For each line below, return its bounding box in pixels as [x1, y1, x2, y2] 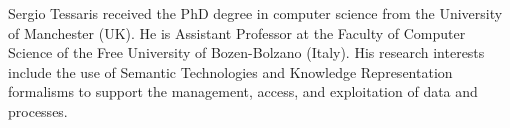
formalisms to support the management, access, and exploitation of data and [8, 81, 478, 102]
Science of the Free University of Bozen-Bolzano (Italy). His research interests [8, 42, 485, 63]
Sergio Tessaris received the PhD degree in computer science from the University [8, 3, 503, 23]
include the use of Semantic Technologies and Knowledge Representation [8, 61, 453, 82]
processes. [8, 100, 68, 121]
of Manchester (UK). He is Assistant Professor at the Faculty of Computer [8, 22, 466, 43]
